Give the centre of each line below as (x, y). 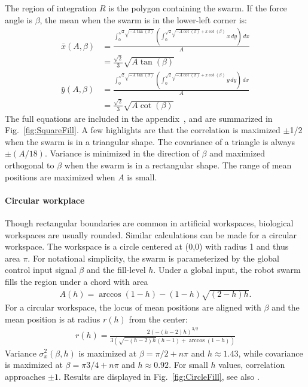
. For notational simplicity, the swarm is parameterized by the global (153, 258)
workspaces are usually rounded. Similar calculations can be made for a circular (151, 234)
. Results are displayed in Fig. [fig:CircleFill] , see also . (159, 376)
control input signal (41, 270)
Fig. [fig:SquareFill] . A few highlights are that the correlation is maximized (143, 130)
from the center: (158, 319)
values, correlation (252, 365)
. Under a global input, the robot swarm (227, 270)
